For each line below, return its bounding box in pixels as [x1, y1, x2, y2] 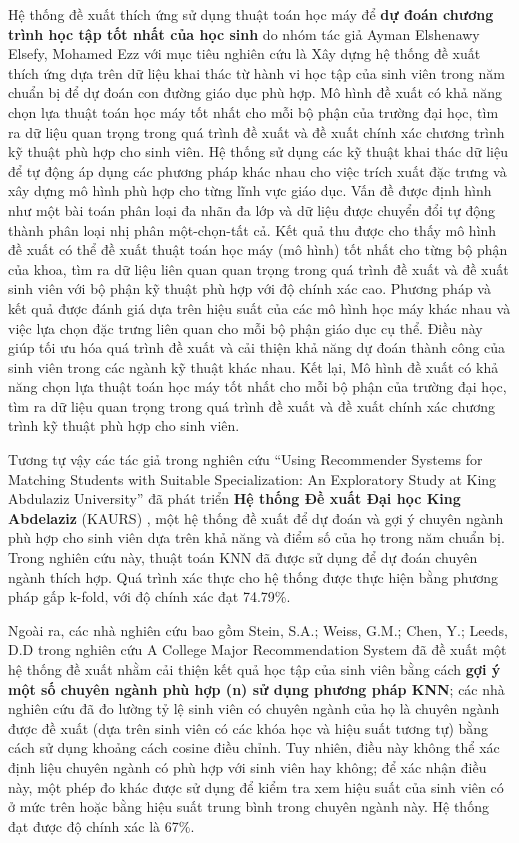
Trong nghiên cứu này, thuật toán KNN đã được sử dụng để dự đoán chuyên [8, 547, 478, 568]
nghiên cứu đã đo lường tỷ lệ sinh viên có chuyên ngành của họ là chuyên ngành [8, 698, 500, 719]
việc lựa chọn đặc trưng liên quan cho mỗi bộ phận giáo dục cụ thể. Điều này [8, 317, 483, 338]
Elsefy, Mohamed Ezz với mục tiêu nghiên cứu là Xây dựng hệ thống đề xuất [8, 43, 481, 64]
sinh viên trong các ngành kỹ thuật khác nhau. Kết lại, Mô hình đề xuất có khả [8, 356, 499, 377]
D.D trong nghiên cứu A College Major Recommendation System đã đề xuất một [8, 639, 507, 660]
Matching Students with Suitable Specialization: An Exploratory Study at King [8, 468, 497, 489]
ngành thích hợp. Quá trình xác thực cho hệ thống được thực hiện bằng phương [8, 566, 499, 587]
